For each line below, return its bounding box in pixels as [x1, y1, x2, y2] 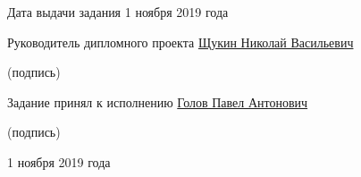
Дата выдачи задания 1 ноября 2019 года [7, 3, 229, 21]
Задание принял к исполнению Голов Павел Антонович [7, 92, 308, 111]
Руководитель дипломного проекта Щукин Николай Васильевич [7, 32, 354, 51]
